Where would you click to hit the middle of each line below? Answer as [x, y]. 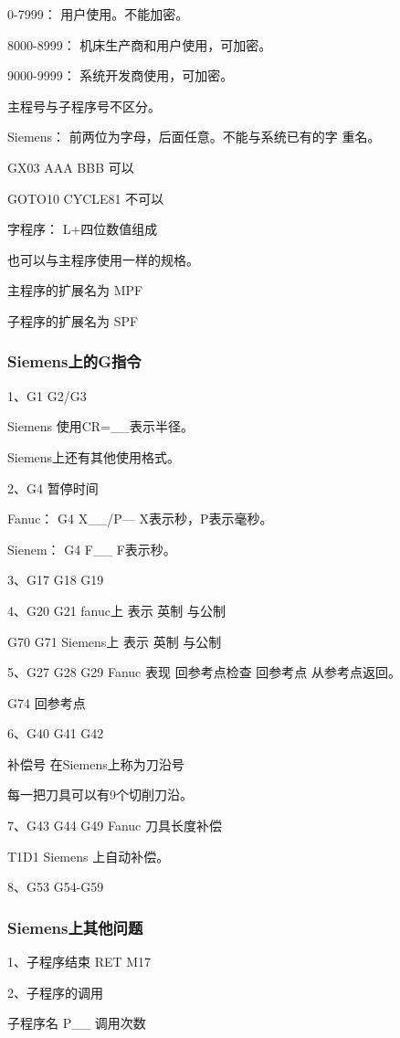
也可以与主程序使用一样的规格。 [103, 259]
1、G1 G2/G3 [47, 395]
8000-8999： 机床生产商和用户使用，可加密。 [140, 44]
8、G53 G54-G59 [56, 887]
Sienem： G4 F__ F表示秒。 [92, 549]
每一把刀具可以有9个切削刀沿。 [100, 794]
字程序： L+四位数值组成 [83, 229]
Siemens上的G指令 [74, 361]
